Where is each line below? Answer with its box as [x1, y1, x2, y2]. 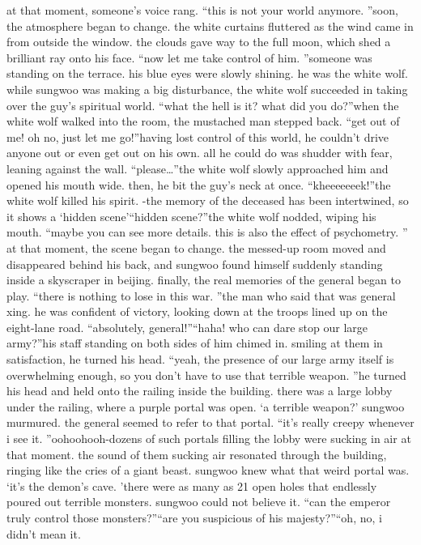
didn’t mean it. [6, 525, 81, 542]
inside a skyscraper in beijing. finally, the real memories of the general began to [6, 271, 402, 288]
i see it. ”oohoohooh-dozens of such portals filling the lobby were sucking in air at [6, 430, 411, 447]
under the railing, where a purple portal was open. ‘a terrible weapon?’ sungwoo [6, 398, 405, 415]
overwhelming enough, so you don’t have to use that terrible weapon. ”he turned [6, 366, 406, 383]
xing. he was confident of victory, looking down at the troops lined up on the [6, 303, 388, 320]
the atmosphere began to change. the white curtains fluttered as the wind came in [6, 17, 414, 34]
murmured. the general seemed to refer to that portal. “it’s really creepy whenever [6, 414, 415, 431]
